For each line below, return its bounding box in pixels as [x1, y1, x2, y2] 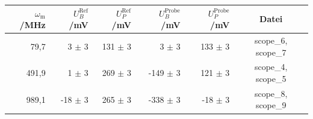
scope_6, [254, 33, 288, 46]
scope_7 [255, 45, 287, 58]
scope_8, [254, 87, 288, 99]
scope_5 [255, 72, 287, 84]
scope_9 [255, 99, 287, 111]
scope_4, [254, 60, 288, 73]
